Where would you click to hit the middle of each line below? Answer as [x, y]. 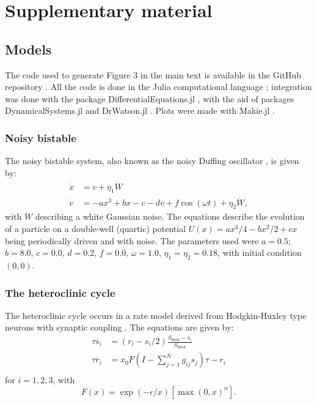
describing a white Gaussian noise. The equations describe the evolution [170, 216]
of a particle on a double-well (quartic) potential [96, 229]
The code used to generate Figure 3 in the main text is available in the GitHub [153, 74]
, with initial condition [260, 252]
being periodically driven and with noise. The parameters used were [132, 240]
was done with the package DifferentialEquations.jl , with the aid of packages [150, 98]
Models [28, 49]
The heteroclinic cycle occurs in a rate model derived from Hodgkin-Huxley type [156, 315]
